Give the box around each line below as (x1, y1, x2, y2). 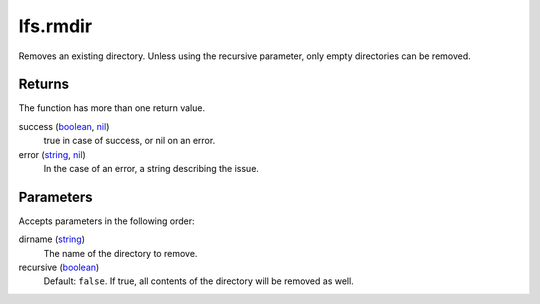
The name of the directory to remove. (43, 247, 198, 259)
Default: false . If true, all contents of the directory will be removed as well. (43, 275, 354, 287)
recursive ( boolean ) (18, 261, 100, 274)
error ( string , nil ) (18, 148, 87, 160)
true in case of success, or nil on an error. (43, 135, 216, 147)
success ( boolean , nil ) (18, 120, 110, 132)
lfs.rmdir (18, 15, 93, 37)
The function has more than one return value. (18, 102, 205, 114)
